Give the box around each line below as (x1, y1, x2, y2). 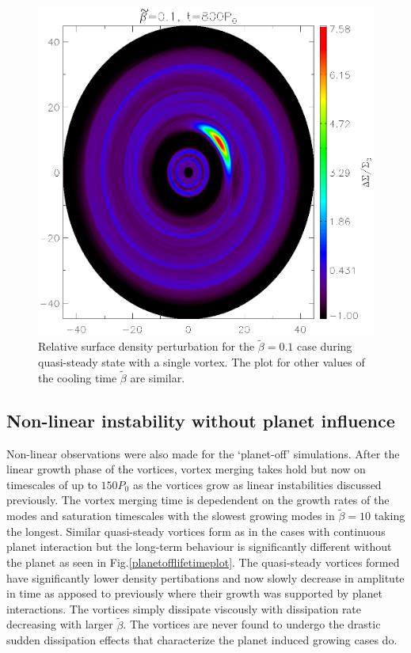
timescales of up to (6, 476, 97, 492)
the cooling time (38, 369, 117, 385)
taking (374, 507, 405, 524)
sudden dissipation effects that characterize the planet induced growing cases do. (6, 632, 398, 648)
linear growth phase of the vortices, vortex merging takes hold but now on (6, 461, 366, 477)
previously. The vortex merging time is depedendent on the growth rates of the (6, 492, 390, 508)
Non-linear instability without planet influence (6, 408, 395, 432)
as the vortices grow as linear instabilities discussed (132, 476, 382, 492)
